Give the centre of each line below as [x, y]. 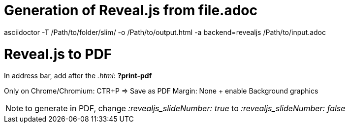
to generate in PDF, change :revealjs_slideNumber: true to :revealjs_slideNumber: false [185, 109]
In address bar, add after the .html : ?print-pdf [78, 76]
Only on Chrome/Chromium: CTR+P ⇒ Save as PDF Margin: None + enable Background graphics [161, 91]
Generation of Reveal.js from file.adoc [131, 10]
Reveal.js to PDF [58, 54]
